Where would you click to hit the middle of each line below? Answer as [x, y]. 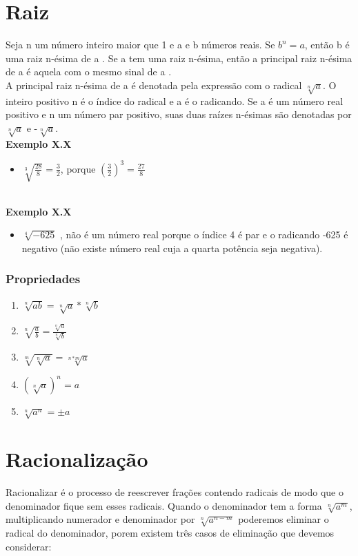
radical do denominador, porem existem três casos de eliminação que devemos [170, 533]
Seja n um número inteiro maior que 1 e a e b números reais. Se [140, 45]
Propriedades [43, 279]
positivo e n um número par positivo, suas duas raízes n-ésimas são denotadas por [179, 114]
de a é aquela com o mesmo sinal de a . [89, 71]
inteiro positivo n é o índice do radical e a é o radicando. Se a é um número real [175, 100]
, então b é [327, 45]
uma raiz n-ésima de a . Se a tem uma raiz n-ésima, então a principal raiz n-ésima [179, 58]
